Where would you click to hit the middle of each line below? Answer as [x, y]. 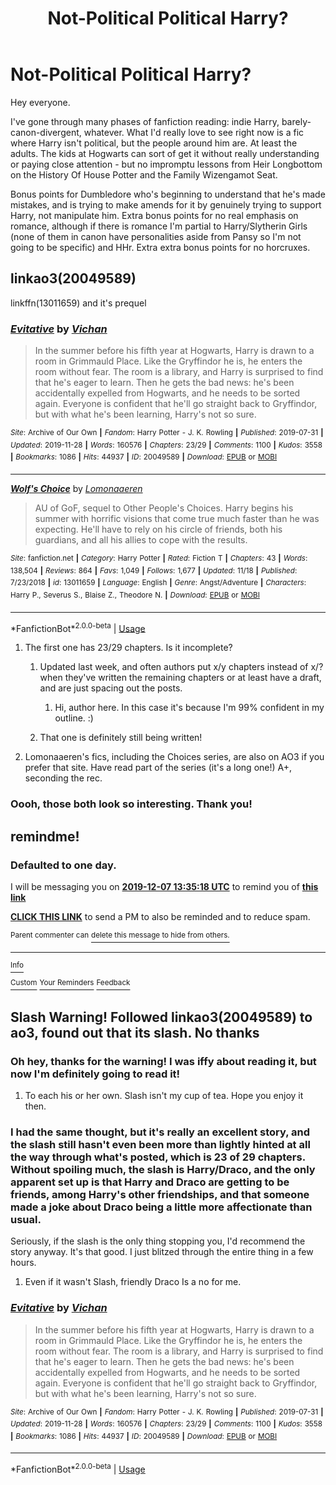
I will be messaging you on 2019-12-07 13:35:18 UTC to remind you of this [164, 886]
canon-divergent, [46, 132]
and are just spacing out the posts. [111, 688]
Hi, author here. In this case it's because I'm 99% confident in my [189, 708]
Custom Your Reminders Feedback [70, 983]
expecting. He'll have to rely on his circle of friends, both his [158, 529]
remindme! [45, 836]
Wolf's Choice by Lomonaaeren [76, 489]
